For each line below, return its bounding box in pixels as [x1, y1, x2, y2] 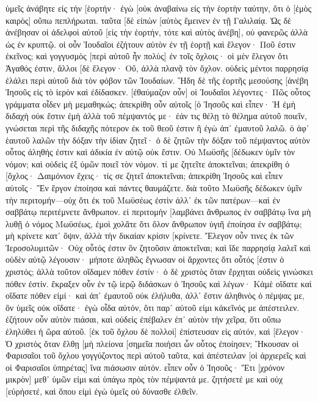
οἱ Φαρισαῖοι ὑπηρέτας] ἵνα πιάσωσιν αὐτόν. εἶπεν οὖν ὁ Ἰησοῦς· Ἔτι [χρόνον [5, 360, 285, 373]
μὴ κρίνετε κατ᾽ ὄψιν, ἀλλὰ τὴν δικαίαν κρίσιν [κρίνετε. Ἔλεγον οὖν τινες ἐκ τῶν [5, 229, 294, 242]
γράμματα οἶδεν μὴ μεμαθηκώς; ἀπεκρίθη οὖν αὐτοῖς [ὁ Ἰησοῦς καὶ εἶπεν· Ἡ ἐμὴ [5, 97, 295, 110]
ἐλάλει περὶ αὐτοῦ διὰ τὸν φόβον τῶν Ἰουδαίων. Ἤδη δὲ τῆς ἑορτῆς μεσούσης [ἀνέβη [5, 73, 309, 86]
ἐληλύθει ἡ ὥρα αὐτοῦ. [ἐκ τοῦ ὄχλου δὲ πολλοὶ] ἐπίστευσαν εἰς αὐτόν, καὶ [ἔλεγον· [5, 325, 306, 338]
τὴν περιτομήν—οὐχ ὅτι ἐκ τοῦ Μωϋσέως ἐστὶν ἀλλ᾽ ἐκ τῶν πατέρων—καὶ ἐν [5, 193, 280, 206]
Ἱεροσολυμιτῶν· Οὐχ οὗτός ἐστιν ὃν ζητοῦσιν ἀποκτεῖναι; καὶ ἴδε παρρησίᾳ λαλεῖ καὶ [5, 241, 311, 254]
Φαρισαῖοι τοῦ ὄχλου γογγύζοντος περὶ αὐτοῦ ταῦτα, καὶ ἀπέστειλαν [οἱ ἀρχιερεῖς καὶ [5, 349, 306, 362]
